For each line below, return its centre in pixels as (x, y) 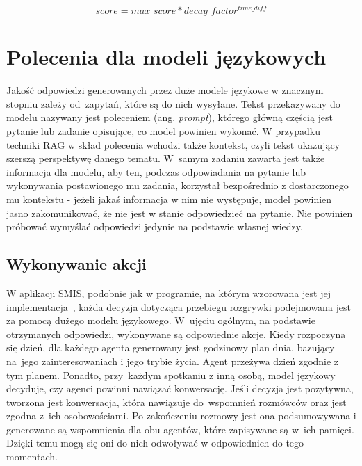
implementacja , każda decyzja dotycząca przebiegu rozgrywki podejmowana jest (179, 306)
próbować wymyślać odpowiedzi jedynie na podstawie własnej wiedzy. (155, 226)
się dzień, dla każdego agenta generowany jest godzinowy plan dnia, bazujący (171, 347)
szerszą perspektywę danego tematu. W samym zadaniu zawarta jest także (166, 158)
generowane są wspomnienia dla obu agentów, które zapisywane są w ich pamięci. (180, 429)
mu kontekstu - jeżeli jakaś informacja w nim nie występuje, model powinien (169, 199)
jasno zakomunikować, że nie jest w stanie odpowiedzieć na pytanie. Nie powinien (180, 212)
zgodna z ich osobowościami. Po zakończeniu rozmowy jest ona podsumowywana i (181, 416)
